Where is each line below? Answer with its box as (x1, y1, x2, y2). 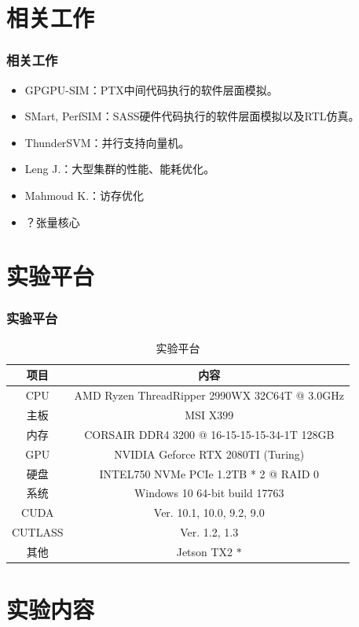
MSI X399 (185, 407, 234, 423)
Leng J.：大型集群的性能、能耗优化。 (24, 160, 215, 177)
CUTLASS (12, 524, 64, 540)
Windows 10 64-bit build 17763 (134, 485, 284, 501)
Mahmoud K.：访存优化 (24, 186, 145, 203)
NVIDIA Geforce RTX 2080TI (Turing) (114, 445, 305, 462)
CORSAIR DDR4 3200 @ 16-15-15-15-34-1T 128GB (84, 426, 335, 442)
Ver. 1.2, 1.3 (180, 524, 239, 540)
